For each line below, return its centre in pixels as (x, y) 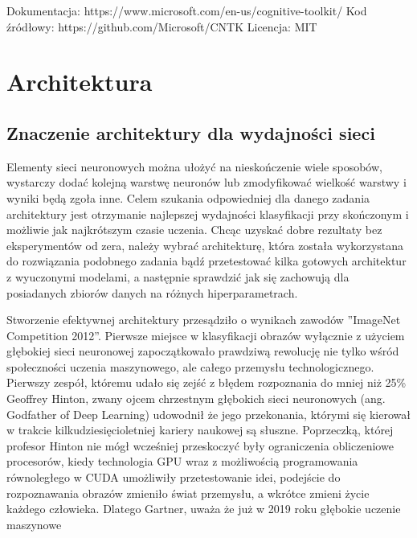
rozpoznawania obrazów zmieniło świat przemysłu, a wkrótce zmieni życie (188, 493)
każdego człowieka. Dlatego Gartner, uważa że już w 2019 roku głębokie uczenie (204, 509)
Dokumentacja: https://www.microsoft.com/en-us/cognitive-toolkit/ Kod (187, 10)
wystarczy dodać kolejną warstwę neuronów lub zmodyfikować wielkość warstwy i (206, 182)
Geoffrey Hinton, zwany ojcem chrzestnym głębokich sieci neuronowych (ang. (196, 398)
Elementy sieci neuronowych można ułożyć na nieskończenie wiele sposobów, (194, 166)
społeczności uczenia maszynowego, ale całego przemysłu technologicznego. (190, 366)
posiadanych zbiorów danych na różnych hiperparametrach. (152, 292)
